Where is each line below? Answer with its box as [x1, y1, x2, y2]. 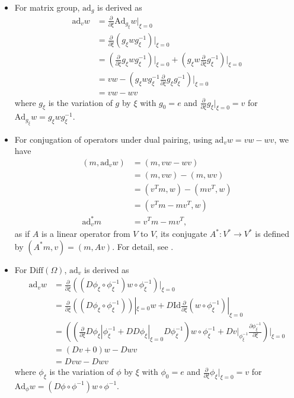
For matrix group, [14, 1, 80, 13]
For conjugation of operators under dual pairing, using [14, 133, 212, 145]
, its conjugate [155, 227, 207, 240]
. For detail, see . [112, 240, 174, 252]
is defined [255, 227, 290, 240]
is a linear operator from [41, 227, 130, 240]
